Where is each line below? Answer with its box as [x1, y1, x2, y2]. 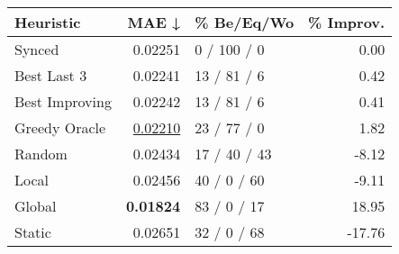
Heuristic [14, 12, 81, 32]
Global [14, 195, 57, 216]
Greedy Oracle [14, 117, 106, 138]
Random [14, 143, 68, 164]
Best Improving [14, 91, 112, 112]
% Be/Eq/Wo [195, 12, 295, 32]
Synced [14, 39, 59, 59]
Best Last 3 [14, 65, 87, 86]
